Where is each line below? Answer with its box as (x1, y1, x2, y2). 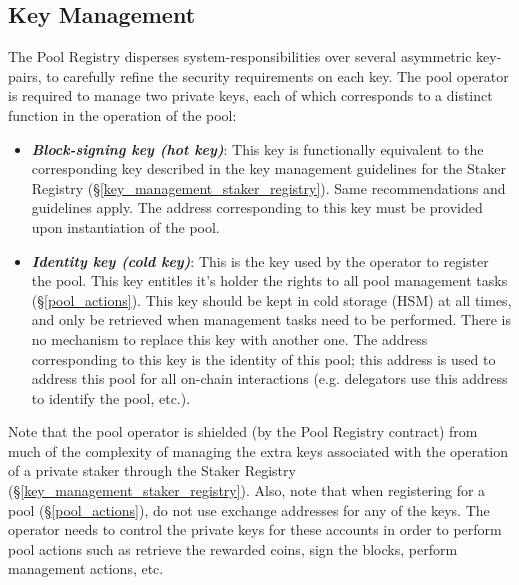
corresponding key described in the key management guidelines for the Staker (31, 158, 506, 179)
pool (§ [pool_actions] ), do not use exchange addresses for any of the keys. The (8, 499, 490, 520)
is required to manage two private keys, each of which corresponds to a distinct (8, 85, 493, 106)
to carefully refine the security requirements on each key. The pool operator (46, 65, 509, 86)
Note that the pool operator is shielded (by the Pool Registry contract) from (8, 421, 478, 442)
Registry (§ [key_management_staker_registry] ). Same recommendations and (31, 177, 506, 198)
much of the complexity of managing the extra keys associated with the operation (8, 440, 509, 461)
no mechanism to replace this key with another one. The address (31, 328, 428, 349)
